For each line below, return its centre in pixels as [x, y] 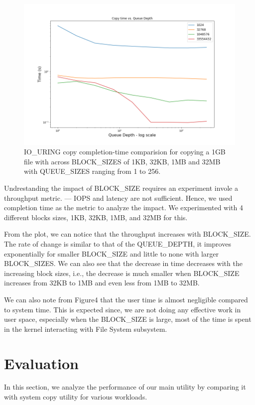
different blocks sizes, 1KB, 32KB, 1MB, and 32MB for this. [96, 217]
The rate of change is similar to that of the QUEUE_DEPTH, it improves [118, 244]
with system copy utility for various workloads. [76, 397]
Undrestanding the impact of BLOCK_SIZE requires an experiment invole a [121, 188]
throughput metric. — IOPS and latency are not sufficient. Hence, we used [118, 198]
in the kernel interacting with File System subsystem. [86, 329]
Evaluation [41, 363]
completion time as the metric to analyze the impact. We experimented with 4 [124, 207]
